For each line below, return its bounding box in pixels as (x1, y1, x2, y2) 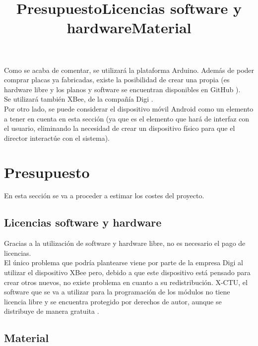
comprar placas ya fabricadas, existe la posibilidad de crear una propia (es (4, 74, 230, 85)
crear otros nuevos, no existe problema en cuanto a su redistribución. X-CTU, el (4, 277, 248, 287)
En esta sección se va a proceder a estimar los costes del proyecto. (4, 190, 204, 201)
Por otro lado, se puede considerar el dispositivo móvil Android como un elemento (4, 103, 254, 114)
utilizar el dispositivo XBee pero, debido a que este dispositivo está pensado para (4, 267, 251, 278)
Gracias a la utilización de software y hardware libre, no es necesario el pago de (4, 238, 246, 248)
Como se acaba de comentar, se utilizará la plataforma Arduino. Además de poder (4, 64, 255, 75)
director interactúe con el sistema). (4, 132, 110, 143)
